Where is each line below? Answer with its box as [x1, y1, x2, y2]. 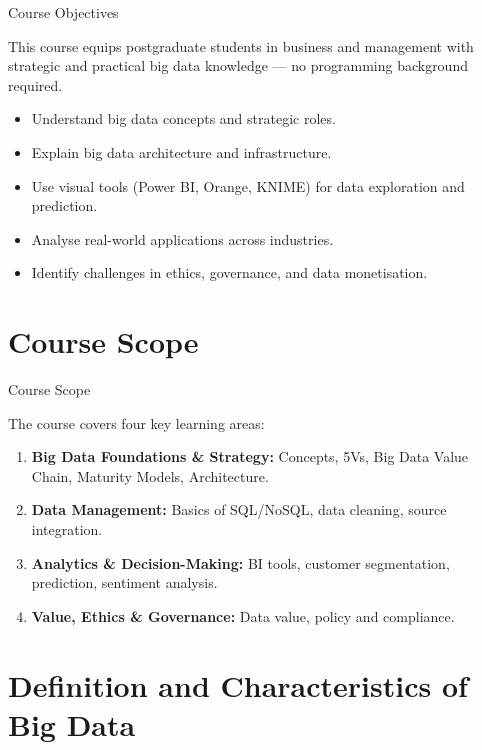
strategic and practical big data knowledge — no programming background [8, 55, 468, 76]
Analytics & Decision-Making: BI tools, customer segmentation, [31, 552, 450, 573]
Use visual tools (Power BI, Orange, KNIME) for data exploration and [31, 175, 465, 196]
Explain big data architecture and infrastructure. [31, 141, 332, 162]
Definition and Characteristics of [8, 664, 468, 705]
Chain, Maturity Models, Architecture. [31, 465, 269, 486]
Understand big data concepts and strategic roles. [31, 108, 336, 129]
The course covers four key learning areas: [8, 412, 265, 433]
